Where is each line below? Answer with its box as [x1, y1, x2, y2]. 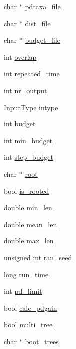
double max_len [4, 235, 54, 246]
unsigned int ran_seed [4, 252, 72, 262]
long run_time [4, 269, 49, 279]
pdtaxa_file [25, 1, 61, 11]
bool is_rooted [4, 185, 49, 196]
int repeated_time [4, 68, 60, 79]
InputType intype [4, 102, 58, 112]
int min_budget [4, 135, 53, 145]
